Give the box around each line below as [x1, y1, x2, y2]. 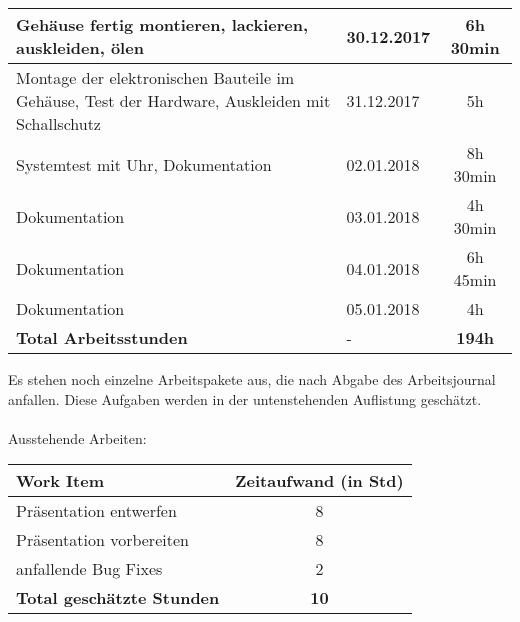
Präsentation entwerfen [16, 499, 177, 523]
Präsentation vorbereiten [16, 528, 189, 552]
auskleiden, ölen [16, 36, 144, 59]
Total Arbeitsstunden [16, 326, 188, 349]
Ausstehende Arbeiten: [8, 427, 147, 448]
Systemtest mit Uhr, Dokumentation [16, 152, 272, 176]
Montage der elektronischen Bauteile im [16, 66, 295, 89]
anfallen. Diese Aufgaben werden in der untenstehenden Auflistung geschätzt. [8, 388, 482, 409]
